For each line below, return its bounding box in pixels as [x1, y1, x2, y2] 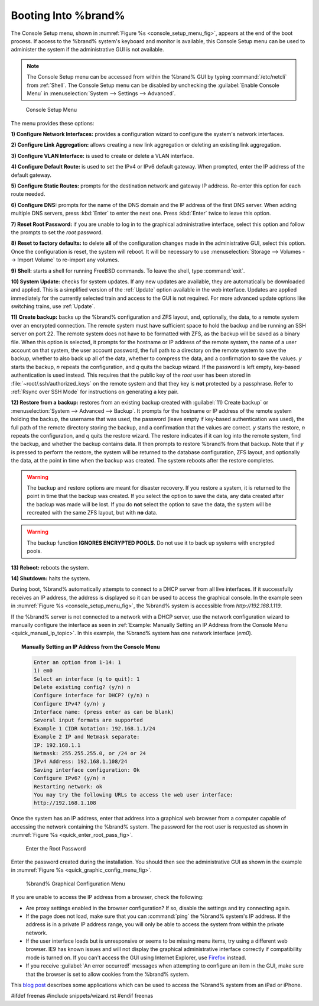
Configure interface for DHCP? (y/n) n [33, 692, 149, 699]
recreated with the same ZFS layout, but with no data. [27, 509, 158, 516]
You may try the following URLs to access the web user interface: [33, 791, 233, 798]
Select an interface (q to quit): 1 [33, 675, 140, 682]
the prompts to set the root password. [11, 228, 103, 236]
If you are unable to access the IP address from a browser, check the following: [11, 894, 204, 901]
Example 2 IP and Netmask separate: [33, 733, 140, 740]
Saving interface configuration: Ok [33, 766, 140, 773]
